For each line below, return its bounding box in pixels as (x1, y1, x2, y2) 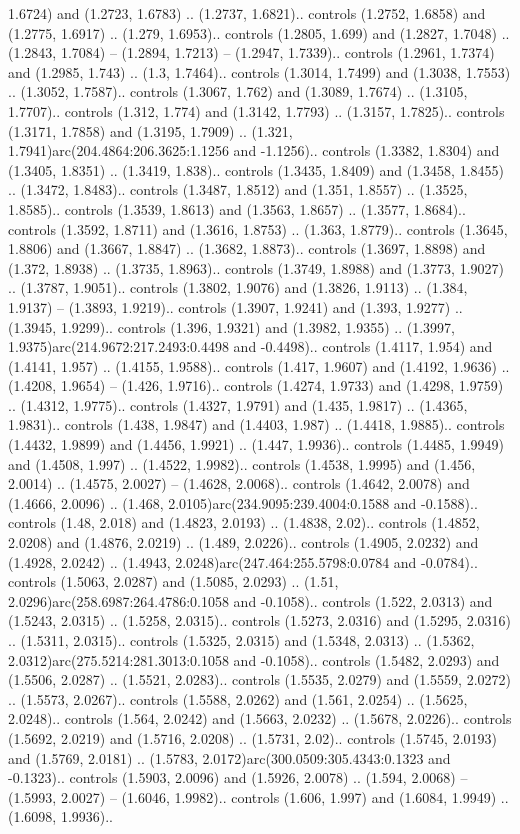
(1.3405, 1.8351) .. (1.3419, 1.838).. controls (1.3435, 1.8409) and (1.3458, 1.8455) (8, 159, 504, 180)
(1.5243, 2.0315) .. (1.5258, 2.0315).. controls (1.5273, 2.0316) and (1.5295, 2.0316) (8, 610, 511, 631)
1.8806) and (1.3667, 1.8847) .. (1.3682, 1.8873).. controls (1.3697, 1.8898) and (8, 238, 486, 259)
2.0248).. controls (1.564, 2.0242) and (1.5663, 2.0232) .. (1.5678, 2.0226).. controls (8, 708, 512, 729)
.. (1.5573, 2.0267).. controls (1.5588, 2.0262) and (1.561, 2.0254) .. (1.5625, (8, 688, 468, 709)
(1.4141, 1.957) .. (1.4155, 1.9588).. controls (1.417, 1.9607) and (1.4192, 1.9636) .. (8, 355, 510, 376)
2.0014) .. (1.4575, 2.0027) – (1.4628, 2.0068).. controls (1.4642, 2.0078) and (8, 473, 470, 494)
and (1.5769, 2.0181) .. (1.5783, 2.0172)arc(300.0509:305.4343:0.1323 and (8, 747, 451, 768)
